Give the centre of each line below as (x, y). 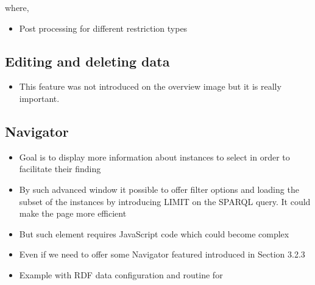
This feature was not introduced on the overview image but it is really (150, 86)
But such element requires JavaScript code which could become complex (154, 233)
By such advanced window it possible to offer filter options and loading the (159, 189)
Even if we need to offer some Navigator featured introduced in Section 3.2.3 (162, 254)
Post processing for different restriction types (103, 28)
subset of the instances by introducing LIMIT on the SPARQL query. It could (165, 201)
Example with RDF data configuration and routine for (121, 274)
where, (17, 7)
